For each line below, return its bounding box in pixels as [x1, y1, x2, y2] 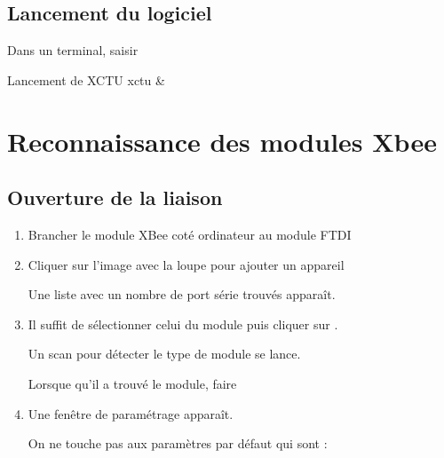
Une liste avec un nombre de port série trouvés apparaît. [28, 285, 336, 304]
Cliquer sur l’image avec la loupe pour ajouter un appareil [28, 255, 345, 273]
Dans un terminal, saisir [7, 41, 139, 59]
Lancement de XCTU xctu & [7, 70, 165, 89]
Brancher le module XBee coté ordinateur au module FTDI [28, 225, 352, 243]
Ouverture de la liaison [7, 184, 223, 211]
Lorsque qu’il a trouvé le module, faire [28, 374, 237, 392]
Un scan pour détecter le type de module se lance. [28, 344, 301, 363]
